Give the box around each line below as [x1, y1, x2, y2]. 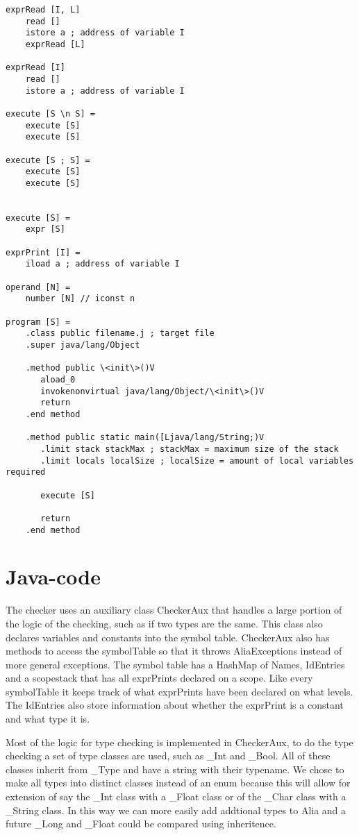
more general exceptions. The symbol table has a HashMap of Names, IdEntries [6, 657, 345, 671]
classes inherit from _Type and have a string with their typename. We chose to [6, 761, 344, 776]
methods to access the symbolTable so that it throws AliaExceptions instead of [6, 643, 342, 658]
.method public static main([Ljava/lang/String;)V [25, 432, 265, 443]
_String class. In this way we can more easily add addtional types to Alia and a [6, 802, 347, 817]
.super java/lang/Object [25, 340, 140, 351]
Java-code [6, 562, 101, 591]
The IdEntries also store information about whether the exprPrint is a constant [6, 698, 344, 712]
